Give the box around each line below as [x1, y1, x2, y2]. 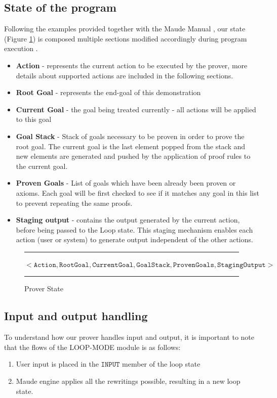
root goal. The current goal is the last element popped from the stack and [16, 141, 246, 151]
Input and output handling [4, 308, 148, 324]
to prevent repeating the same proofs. [16, 197, 133, 208]
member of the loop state [122, 359, 201, 369]
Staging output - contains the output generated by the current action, [16, 214, 240, 225]
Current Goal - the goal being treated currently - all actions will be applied [16, 104, 256, 114]
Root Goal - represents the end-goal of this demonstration [16, 87, 201, 98]
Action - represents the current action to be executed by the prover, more [16, 60, 248, 70]
